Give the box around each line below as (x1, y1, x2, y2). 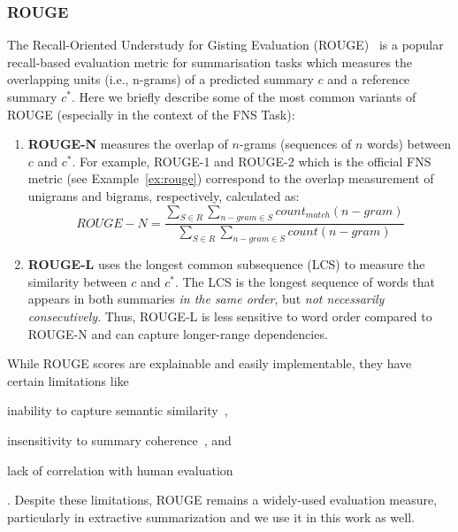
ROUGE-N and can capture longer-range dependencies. (27, 324, 328, 343)
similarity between (27, 272, 127, 290)
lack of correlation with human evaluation (7, 460, 233, 479)
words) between (366, 135, 451, 153)
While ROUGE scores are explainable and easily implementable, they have (7, 354, 412, 373)
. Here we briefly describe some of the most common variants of (71, 88, 416, 105)
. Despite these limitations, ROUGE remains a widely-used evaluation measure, (7, 490, 438, 509)
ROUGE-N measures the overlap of (27, 135, 228, 153)
